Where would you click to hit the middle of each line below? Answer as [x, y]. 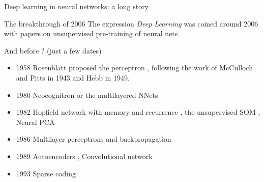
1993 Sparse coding [46, 173]
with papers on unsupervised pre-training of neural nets [91, 33]
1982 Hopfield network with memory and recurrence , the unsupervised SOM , [138, 112]
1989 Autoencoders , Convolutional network [84, 156]
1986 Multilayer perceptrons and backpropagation [94, 139]
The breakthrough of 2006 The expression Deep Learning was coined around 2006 [131, 23]
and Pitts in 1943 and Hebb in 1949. [73, 77]
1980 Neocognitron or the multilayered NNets [87, 95]
